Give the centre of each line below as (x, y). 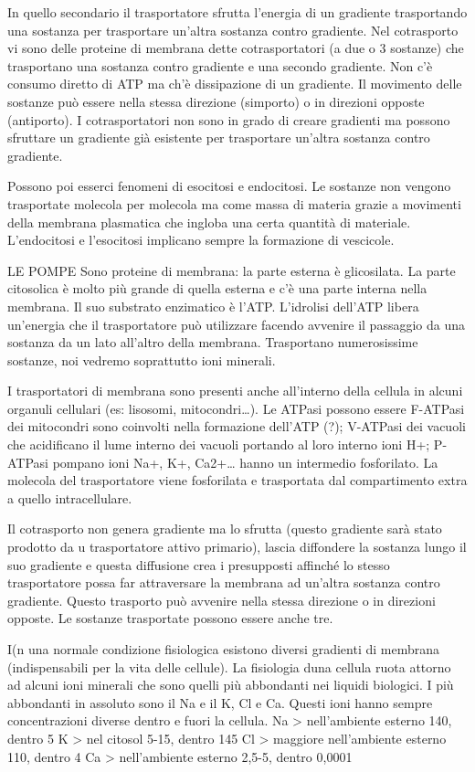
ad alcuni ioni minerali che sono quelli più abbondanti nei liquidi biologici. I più (231, 685)
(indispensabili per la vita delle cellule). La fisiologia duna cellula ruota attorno (229, 666)
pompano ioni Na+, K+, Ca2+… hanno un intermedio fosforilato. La (245, 462)
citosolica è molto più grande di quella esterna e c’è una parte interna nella (217, 288)
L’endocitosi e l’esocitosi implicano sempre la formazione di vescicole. (201, 240)
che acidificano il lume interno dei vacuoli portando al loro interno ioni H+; (219, 444)
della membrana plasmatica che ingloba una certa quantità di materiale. (209, 222)
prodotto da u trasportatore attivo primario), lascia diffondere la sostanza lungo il (237, 547)
